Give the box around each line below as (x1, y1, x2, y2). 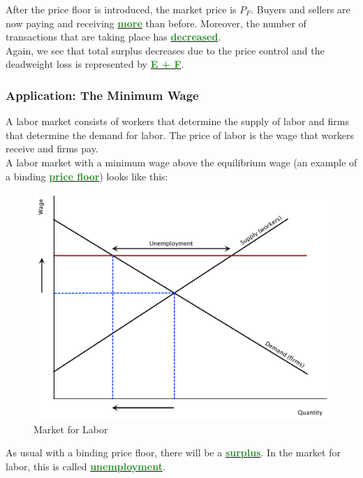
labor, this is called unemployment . (6, 458, 165, 473)
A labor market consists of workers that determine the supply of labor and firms (6, 114, 349, 129)
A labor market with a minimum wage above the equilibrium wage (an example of (6, 154, 357, 169)
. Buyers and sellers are (251, 2, 350, 16)
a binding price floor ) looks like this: (6, 168, 168, 183)
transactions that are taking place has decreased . (6, 29, 221, 44)
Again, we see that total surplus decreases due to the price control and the (6, 43, 325, 57)
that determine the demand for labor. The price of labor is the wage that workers (6, 127, 354, 142)
